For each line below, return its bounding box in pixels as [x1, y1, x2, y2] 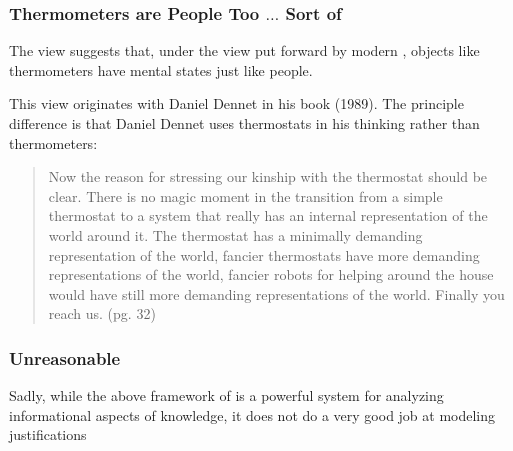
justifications [9, 424, 87, 445]
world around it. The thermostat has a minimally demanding [48, 224, 423, 245]
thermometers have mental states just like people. [9, 59, 313, 80]
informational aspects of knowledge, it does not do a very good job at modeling [9, 404, 496, 425]
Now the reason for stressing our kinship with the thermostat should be [48, 166, 488, 187]
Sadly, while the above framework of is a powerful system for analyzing [9, 385, 444, 406]
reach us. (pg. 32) [48, 303, 156, 324]
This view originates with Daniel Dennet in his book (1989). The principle [9, 93, 464, 114]
